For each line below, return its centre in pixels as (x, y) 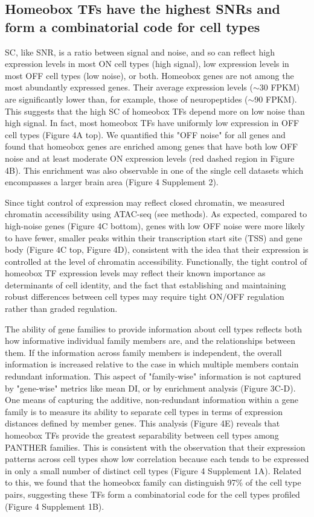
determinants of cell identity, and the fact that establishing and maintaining (146, 284)
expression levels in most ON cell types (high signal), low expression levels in (147, 64)
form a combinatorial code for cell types (133, 26)
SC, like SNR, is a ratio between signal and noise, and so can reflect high (140, 52)
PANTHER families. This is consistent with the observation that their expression (155, 447)
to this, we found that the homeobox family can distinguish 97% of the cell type (153, 482)
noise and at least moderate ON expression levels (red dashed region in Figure (150, 158)
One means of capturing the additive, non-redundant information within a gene (152, 400)
